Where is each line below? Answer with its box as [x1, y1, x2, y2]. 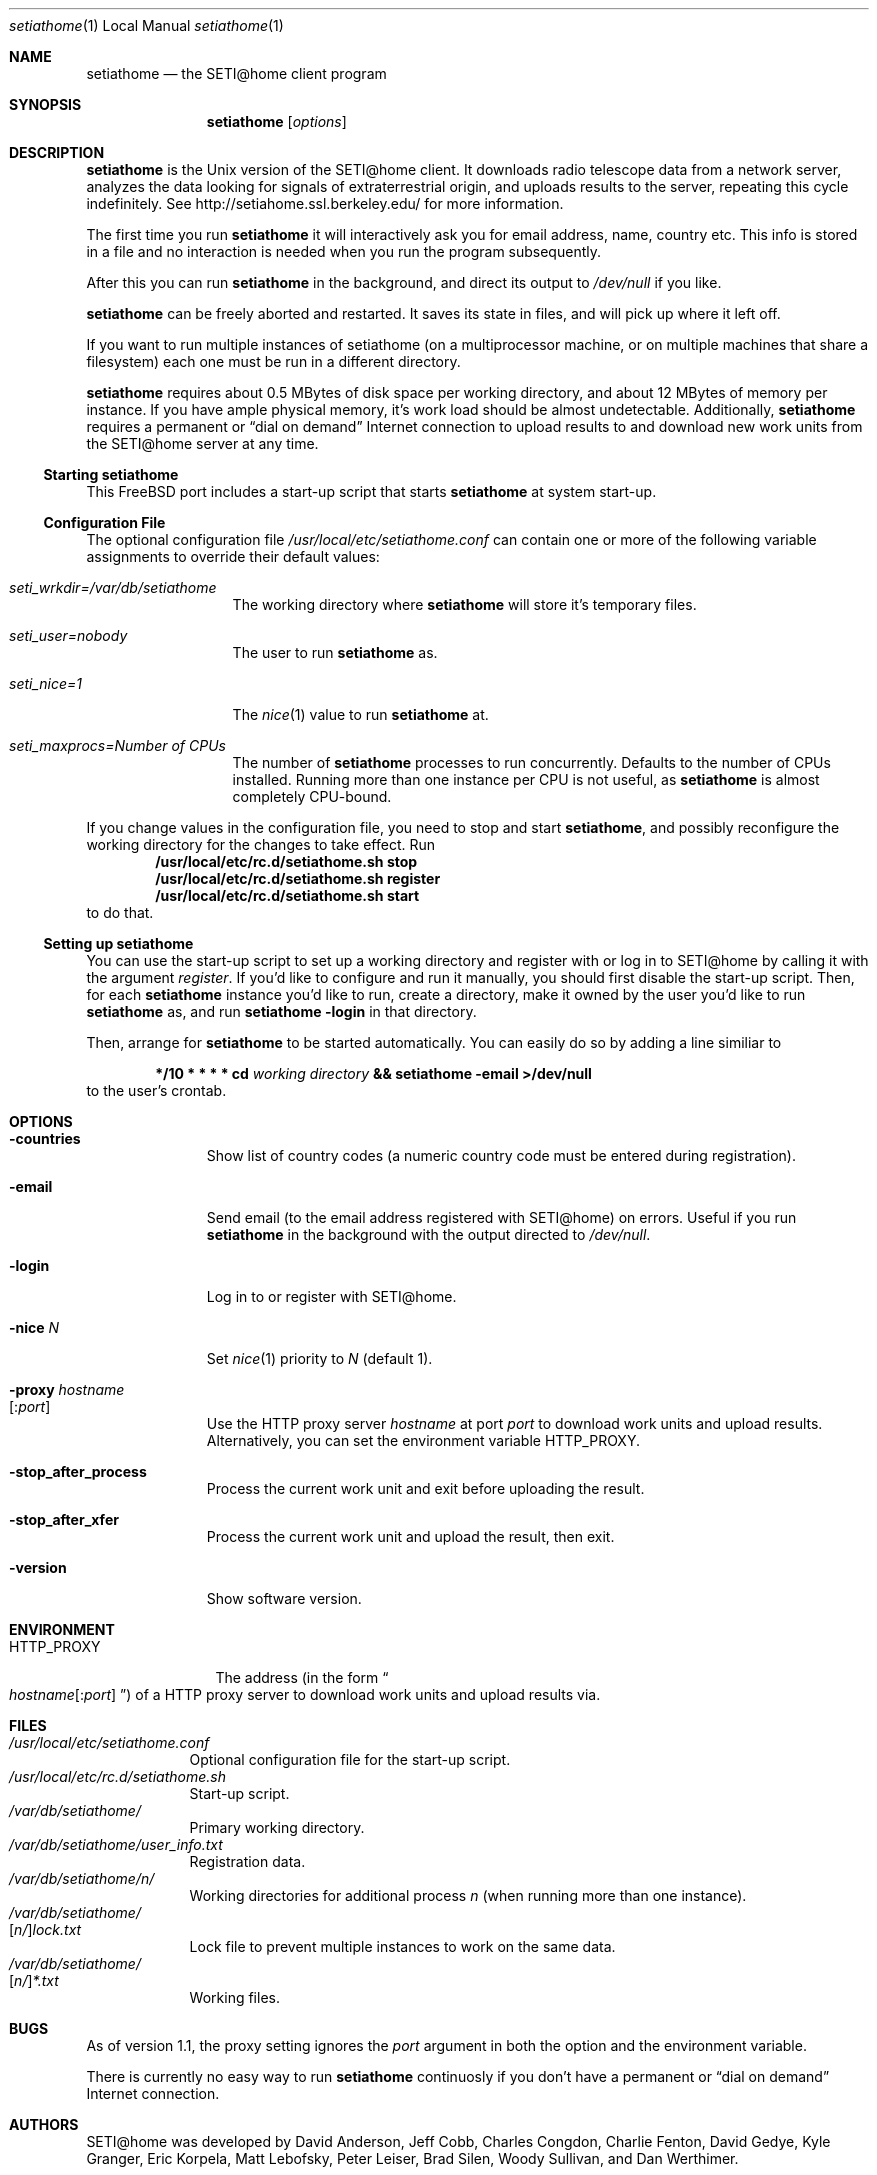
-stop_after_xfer [9, 1511, 119, 1528]
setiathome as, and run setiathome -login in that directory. [86, 1003, 477, 1020]
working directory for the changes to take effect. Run [86, 836, 436, 853]
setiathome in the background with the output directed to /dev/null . [206, 1226, 651, 1243]
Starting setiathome [43, 466, 179, 483]
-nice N [9, 1319, 60, 1336]
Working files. [189, 1989, 280, 2006]
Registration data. [189, 1853, 306, 1870]
